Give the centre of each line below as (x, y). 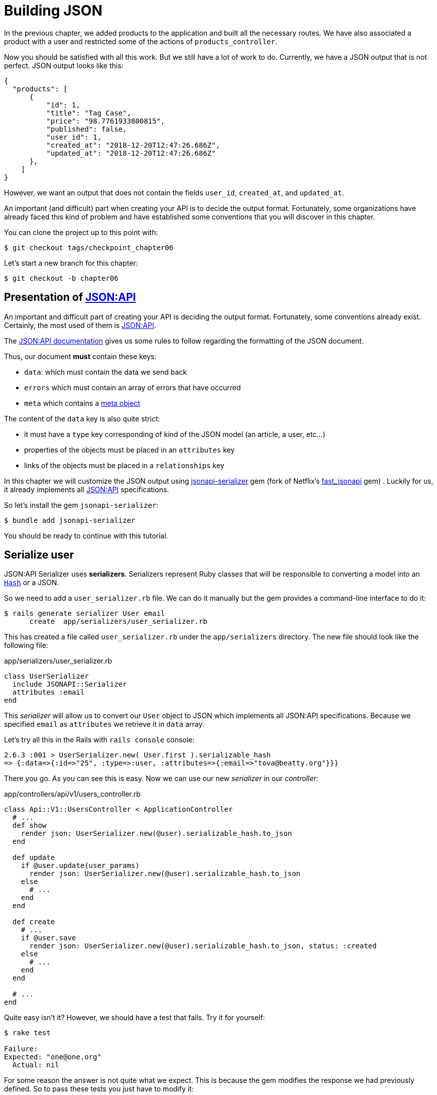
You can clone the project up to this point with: (81, 232)
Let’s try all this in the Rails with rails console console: (99, 740)
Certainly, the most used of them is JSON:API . (80, 325)
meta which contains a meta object (82, 403)
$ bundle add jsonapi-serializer (70, 520)
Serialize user (39, 555)
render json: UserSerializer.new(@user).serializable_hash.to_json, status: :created (203, 946)
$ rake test (27, 1033)
